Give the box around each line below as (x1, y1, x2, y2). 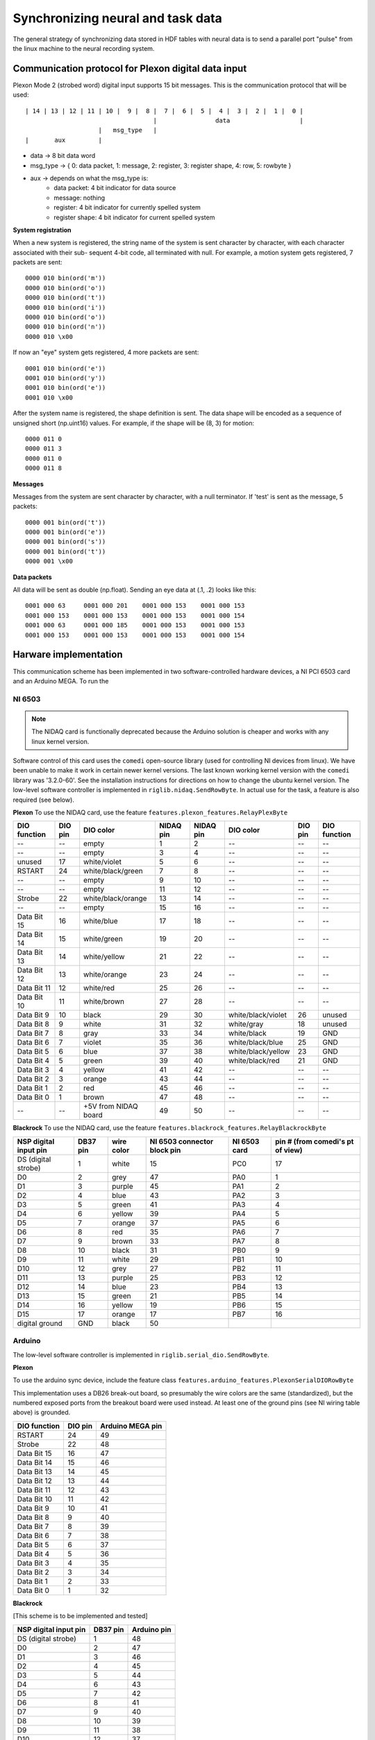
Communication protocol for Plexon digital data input (12, 63, 247, 74)
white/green (83, 934, 123, 944)
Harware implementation (12, 649, 123, 661)
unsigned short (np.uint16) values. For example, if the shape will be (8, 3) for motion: (12, 418, 255, 427)
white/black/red (228, 1056, 281, 1066)
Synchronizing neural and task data (12, 10, 222, 26)
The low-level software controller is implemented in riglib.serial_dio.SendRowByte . (12, 1350, 270, 1359)
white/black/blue (228, 1038, 283, 1047)
